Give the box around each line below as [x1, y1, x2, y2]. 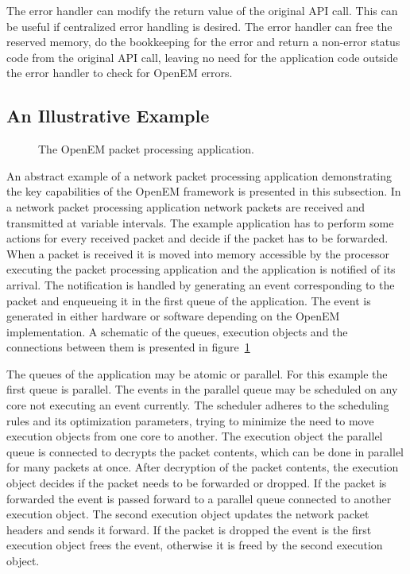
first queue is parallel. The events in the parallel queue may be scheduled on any [6, 381, 398, 398]
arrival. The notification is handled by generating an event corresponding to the [6, 276, 395, 293]
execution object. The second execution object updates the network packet [6, 506, 369, 522]
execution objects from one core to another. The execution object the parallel [6, 428, 383, 444]
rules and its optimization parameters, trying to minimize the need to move [6, 412, 374, 429]
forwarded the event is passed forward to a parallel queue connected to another [6, 490, 392, 506]
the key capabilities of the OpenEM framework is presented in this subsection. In [6, 183, 401, 200]
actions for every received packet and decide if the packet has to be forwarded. [6, 230, 389, 246]
